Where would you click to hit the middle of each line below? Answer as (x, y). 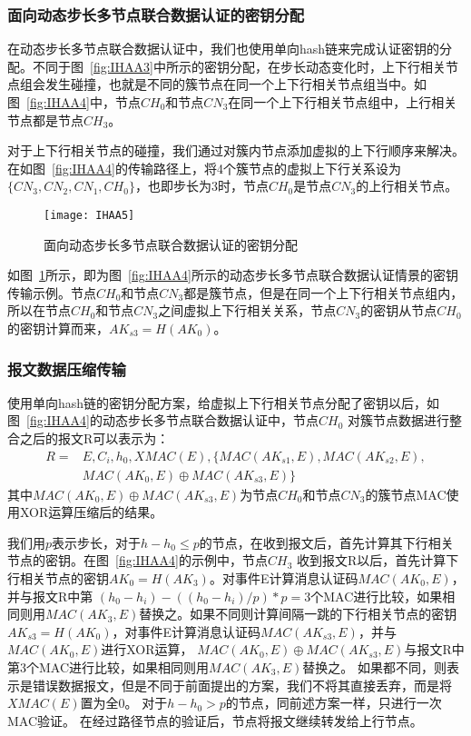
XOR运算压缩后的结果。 (91, 512)
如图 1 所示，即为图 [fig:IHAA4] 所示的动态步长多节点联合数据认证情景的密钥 (233, 275)
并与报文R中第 (50, 596)
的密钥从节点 (399, 310)
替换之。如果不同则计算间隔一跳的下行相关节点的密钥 (298, 614)
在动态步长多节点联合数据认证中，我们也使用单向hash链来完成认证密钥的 (224, 49)
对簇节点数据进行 (399, 420)
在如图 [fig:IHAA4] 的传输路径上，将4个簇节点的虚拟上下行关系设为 (205, 168)
